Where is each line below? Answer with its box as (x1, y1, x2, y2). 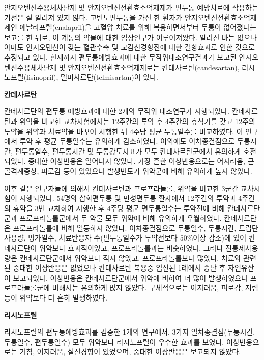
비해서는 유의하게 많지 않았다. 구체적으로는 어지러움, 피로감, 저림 (52, 282, 258, 293)
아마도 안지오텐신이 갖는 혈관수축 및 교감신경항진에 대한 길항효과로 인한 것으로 (4, 42, 255, 52)
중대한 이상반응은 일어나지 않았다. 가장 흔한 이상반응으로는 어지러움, (28, 156, 246, 166)
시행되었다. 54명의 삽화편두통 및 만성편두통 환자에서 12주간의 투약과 (19, 193, 236, 203)
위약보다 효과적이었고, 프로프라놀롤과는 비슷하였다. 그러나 (39, 243, 223, 253)
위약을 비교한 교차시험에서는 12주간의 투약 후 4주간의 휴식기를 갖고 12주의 (19, 115, 255, 126)
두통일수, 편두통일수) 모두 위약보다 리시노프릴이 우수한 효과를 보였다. (4, 336, 224, 347)
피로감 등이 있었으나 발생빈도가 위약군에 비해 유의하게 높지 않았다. (41, 165, 252, 176)
